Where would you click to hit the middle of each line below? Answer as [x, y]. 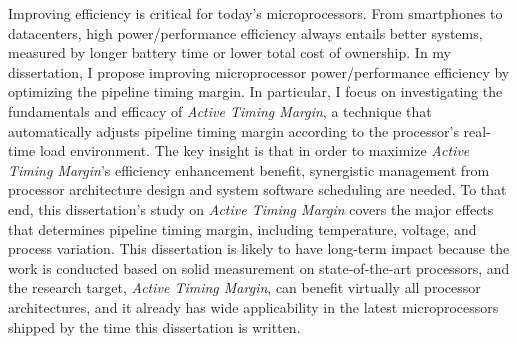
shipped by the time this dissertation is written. [154, 326]
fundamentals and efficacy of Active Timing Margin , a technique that [220, 110]
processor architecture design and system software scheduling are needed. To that [257, 189]
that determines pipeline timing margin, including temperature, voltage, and [242, 228]
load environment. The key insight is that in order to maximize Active [254, 150]
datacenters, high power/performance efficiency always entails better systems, [245, 32]
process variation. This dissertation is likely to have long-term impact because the [259, 248]
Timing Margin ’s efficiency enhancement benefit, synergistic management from [249, 169]
